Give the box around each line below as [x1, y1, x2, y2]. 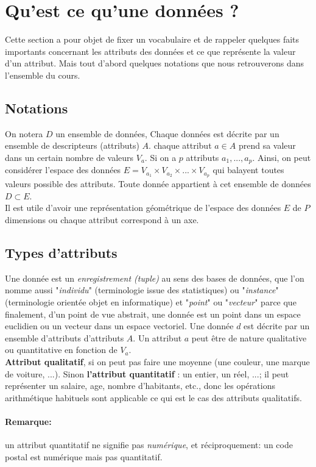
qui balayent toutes [212, 163, 284, 176]
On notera [5, 127, 43, 140]
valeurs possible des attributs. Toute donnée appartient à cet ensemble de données [5, 177, 311, 190]
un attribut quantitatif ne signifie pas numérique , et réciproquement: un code [5, 438, 293, 451]
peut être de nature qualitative [191, 331, 307, 344]
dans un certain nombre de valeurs [5, 151, 134, 163]
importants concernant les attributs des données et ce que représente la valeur [5, 45, 296, 57]
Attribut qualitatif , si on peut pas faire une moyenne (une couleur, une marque [5, 355, 310, 368]
